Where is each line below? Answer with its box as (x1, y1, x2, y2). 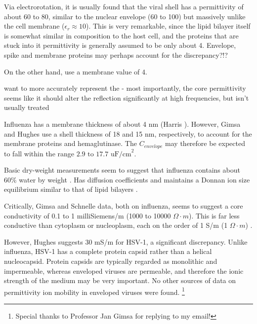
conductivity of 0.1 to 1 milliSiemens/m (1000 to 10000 (4, 210, 171, 220)
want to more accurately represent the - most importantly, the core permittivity (4, 83, 246, 93)
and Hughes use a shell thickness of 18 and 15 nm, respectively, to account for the (4, 128, 252, 139)
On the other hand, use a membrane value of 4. (4, 66, 147, 76)
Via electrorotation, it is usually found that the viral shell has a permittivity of (4, 1, 244, 11)
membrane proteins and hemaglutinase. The (4, 138, 137, 148)
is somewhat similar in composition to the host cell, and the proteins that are (4, 30, 239, 40)
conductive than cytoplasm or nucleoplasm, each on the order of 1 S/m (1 (4, 220, 228, 230)
